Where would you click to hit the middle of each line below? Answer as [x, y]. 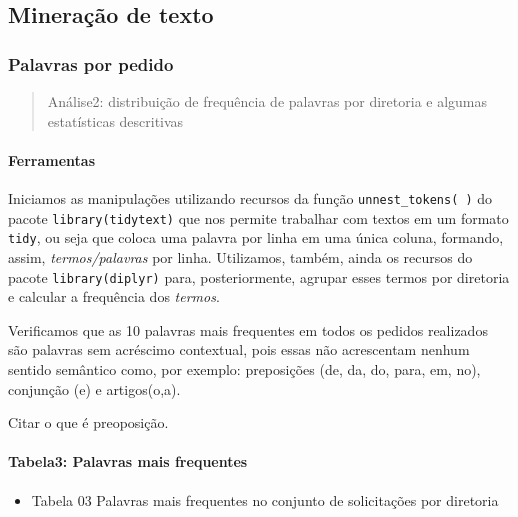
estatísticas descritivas [115, 120]
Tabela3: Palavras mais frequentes [128, 461]
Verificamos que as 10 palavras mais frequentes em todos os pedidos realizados [248, 329]
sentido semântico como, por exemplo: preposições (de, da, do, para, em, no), [244, 368]
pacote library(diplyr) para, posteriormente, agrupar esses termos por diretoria [259, 276]
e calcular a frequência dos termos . [114, 296]
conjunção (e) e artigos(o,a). [94, 388]
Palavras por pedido [91, 63]
